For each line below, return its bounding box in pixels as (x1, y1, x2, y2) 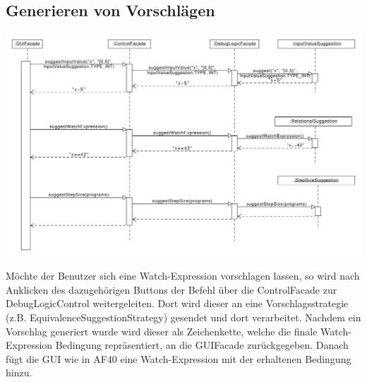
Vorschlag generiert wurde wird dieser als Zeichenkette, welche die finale (6, 323, 318, 338)
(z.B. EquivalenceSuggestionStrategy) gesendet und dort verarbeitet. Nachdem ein (6, 310, 361, 325)
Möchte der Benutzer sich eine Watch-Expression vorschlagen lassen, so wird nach (6, 268, 360, 283)
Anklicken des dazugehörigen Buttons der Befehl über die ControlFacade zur (6, 282, 337, 297)
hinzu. (6, 365, 32, 380)
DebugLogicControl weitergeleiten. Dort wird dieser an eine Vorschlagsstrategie (6, 296, 349, 311)
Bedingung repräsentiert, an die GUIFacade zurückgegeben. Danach (55, 338, 349, 352)
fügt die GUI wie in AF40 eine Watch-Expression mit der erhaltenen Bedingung (6, 351, 351, 366)
